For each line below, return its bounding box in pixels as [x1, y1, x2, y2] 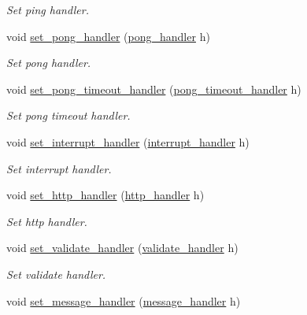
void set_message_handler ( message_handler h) [6, 292, 241, 309]
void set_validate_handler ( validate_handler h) [6, 239, 239, 256]
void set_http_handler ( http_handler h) [6, 187, 205, 203]
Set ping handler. [6, 2, 90, 17]
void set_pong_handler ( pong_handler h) [6, 28, 210, 44]
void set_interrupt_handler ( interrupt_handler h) [6, 133, 250, 150]
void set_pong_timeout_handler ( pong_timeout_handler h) [6, 80, 301, 97]
